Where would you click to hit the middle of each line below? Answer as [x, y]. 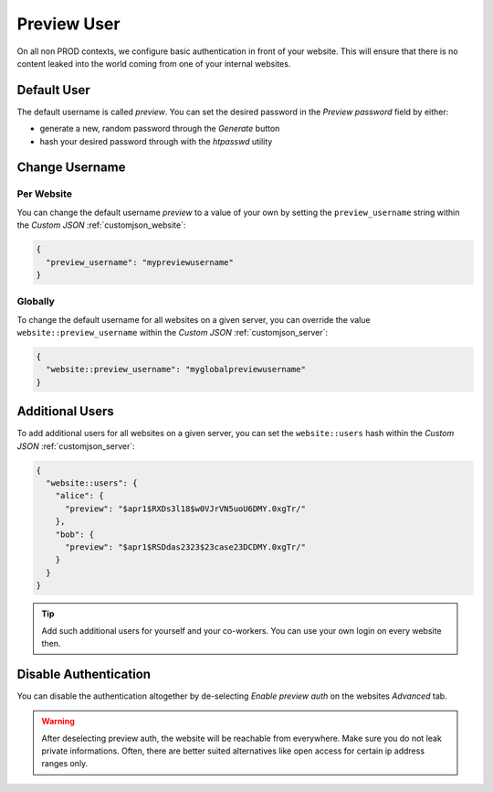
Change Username [71, 168]
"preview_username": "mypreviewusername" [140, 262]
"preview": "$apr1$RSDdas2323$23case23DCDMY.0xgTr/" [185, 547]
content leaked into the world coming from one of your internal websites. [154, 63]
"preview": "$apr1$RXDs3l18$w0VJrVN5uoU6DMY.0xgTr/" [185, 508]
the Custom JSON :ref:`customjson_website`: [101, 225]
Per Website [45, 194]
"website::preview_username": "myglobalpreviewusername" [176, 369]
